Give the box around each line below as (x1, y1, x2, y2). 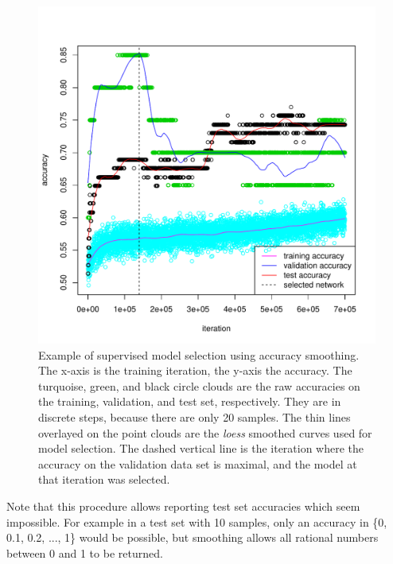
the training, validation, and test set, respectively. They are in (38, 393, 341, 410)
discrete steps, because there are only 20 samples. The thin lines (38, 408, 351, 425)
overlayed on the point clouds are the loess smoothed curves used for (38, 424, 372, 441)
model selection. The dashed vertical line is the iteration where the (38, 440, 364, 457)
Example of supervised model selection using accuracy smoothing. (38, 346, 360, 363)
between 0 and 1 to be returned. (6, 544, 163, 561)
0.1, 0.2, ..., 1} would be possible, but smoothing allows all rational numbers (6, 529, 379, 546)
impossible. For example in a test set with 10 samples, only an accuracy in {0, (6, 513, 387, 530)
